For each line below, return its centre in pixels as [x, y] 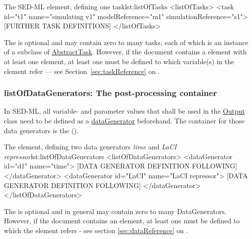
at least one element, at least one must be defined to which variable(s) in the [119, 61]
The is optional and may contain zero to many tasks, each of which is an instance [126, 42]
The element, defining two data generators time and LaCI [90, 147]
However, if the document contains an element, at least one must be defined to [122, 221]
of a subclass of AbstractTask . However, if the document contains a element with [125, 52]
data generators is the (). [41, 130]
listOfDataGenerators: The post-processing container [111, 93]
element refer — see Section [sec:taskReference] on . [82, 71]
